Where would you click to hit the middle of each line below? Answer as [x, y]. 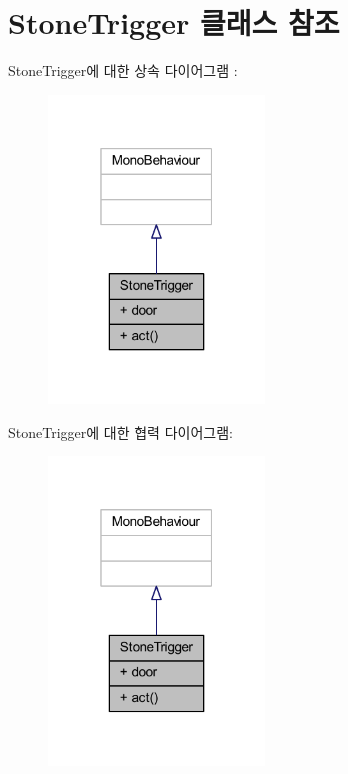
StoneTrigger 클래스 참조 [174, 22]
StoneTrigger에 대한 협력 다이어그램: [120, 431]
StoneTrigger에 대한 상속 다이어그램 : [123, 70]
